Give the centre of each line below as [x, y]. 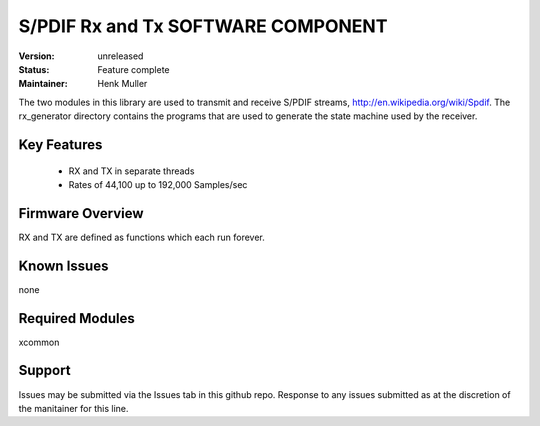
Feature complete [133, 69]
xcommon [39, 342]
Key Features [60, 144]
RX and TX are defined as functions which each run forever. [141, 237]
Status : [34, 69]
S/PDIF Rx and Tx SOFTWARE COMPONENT [203, 26]
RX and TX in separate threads [131, 171]
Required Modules [76, 318]
